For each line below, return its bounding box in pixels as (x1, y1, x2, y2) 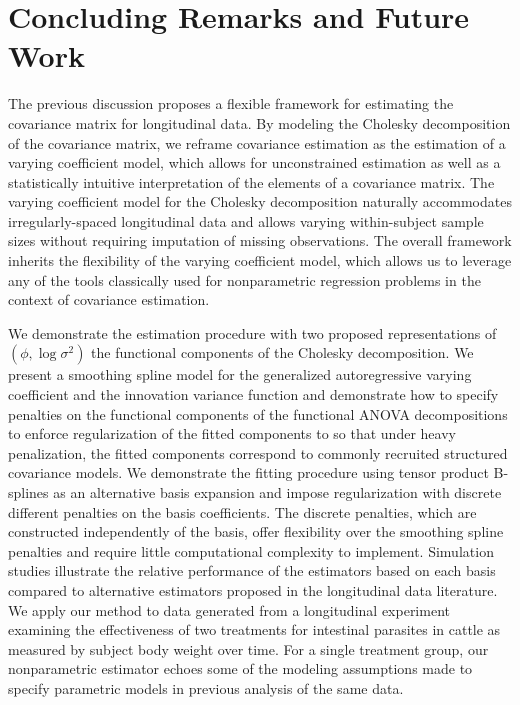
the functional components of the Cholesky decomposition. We (91, 342, 474, 363)
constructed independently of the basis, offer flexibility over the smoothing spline (8, 521, 504, 542)
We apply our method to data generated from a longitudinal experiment (8, 599, 450, 620)
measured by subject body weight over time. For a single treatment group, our (8, 638, 489, 659)
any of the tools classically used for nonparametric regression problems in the (8, 269, 481, 290)
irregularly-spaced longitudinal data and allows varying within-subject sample (8, 210, 484, 231)
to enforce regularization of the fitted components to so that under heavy (8, 423, 456, 444)
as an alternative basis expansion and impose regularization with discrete (53, 482, 502, 502)
